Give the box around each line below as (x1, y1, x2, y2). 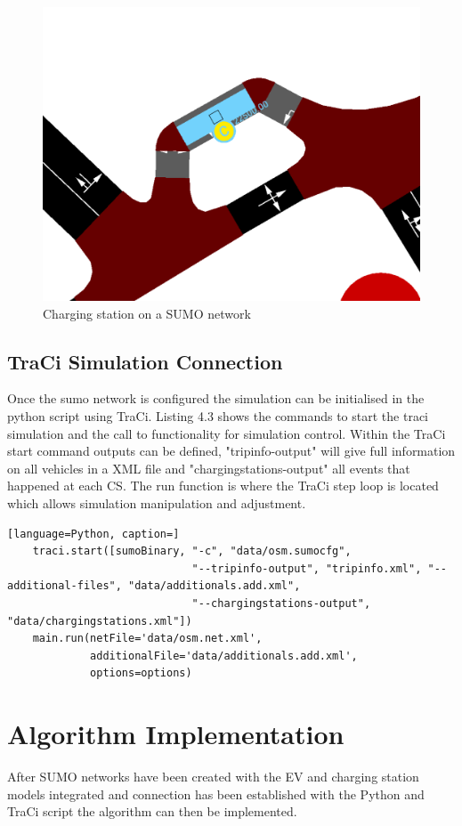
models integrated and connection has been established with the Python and (7, 784, 425, 803)
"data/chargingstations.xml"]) (7, 614, 192, 628)
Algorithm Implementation (7, 716, 344, 752)
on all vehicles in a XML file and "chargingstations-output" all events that (7, 458, 410, 477)
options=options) (90, 667, 192, 680)
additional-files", (7, 579, 122, 593)
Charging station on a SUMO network (43, 304, 251, 322)
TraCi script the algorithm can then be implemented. (7, 802, 297, 821)
